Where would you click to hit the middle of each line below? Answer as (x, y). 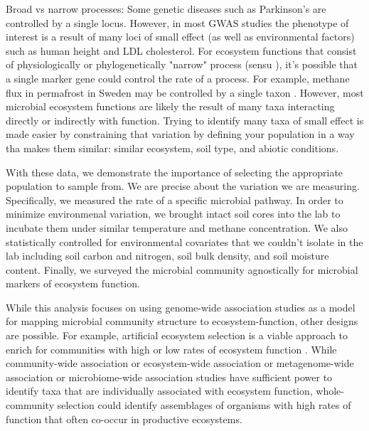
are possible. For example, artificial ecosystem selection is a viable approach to (177, 335)
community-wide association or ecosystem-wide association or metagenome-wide (180, 363)
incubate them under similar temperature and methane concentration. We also (177, 227)
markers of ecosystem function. (73, 283)
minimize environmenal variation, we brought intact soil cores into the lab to (173, 214)
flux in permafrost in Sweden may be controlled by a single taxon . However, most (185, 92)
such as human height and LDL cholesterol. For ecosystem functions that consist (181, 50)
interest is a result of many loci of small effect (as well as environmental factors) (180, 37)
